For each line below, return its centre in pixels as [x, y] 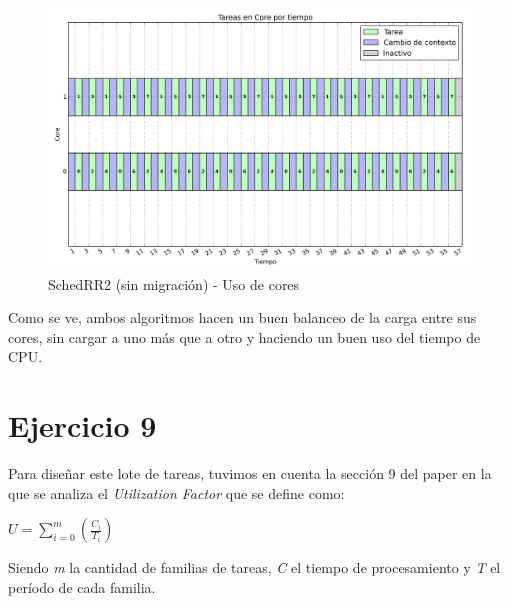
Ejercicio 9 [82, 425]
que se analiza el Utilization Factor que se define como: [176, 492]
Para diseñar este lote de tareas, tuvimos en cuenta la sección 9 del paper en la [250, 473]
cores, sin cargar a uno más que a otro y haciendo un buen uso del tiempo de [244, 336]
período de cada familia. [82, 586]
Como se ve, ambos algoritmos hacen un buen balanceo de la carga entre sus [242, 317]
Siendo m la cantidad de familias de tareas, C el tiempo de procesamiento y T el [254, 567]
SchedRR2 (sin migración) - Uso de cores [174, 283]
